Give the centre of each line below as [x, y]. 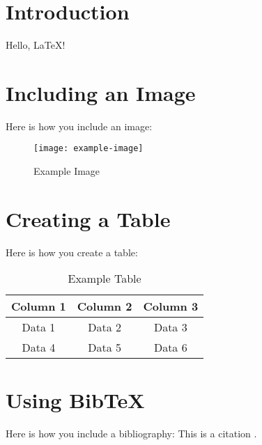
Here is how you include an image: [79, 126]
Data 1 [39, 327]
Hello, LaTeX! [36, 45]
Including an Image [101, 92]
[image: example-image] [88, 149]
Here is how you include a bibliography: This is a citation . [131, 433]
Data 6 [170, 348]
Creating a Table [88, 218]
